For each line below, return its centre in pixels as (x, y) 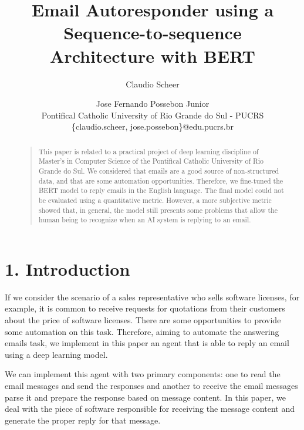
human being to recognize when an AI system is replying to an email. (145, 220)
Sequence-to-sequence (153, 33)
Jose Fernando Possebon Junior (153, 104)
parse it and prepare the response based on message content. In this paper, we (146, 397)
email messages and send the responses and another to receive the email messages (151, 386)
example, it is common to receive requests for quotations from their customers (145, 308)
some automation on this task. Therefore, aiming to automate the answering (142, 331)
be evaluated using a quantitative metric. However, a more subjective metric (155, 200)
